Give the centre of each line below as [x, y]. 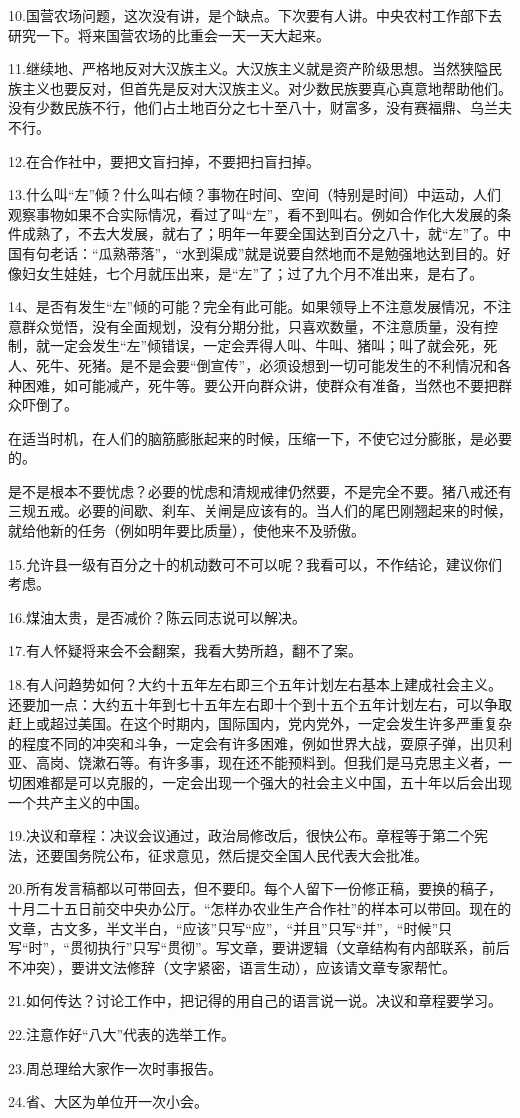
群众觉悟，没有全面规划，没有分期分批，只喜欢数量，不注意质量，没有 [252, 325]
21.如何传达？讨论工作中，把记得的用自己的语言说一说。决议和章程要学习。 [255, 1000]
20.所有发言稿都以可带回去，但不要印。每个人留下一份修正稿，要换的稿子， [255, 888]
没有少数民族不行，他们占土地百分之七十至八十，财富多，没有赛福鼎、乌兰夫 [260, 107]
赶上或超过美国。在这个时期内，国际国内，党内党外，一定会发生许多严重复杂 [260, 723]
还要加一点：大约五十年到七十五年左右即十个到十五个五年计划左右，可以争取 [260, 703]
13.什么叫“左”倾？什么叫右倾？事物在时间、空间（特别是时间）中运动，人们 [255, 194]
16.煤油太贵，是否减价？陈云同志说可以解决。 [157, 616]
